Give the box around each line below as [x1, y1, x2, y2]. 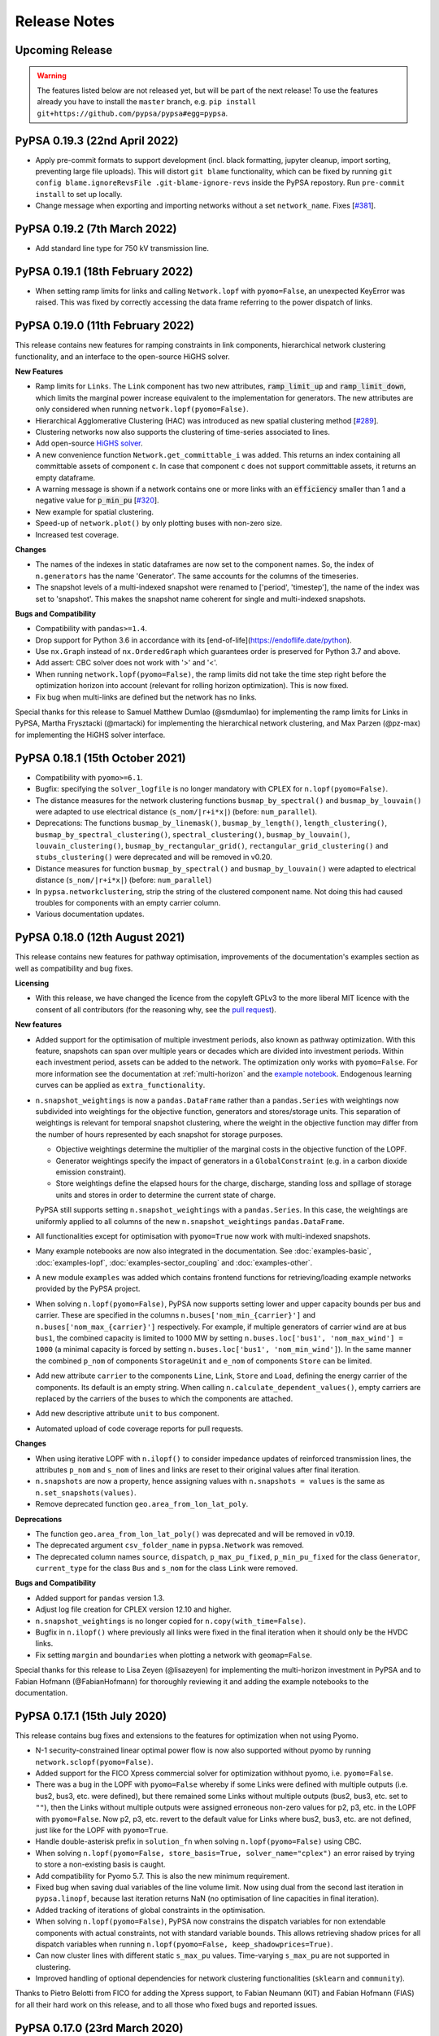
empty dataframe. [35, 472, 96, 482]
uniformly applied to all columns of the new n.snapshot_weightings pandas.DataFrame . [35, 1216, 345, 1226]
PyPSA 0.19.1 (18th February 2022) [15, 265, 193, 279]
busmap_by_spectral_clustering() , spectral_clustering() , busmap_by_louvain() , [35, 829, 350, 839]
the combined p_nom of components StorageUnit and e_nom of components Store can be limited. [35, 1356, 372, 1366]
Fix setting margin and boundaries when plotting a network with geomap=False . [35, 1650, 312, 1660]
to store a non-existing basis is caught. [35, 1859, 166, 1869]
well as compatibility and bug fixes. [15, 963, 133, 973]
